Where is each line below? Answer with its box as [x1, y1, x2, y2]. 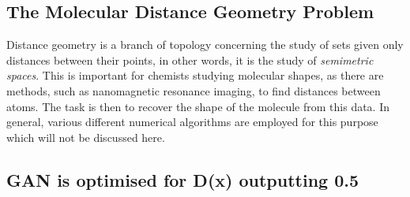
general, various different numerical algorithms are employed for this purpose [6, 113, 378, 130]
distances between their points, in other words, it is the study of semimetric [6, 51, 374, 68]
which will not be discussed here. [6, 128, 165, 145]
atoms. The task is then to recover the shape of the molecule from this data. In [6, 98, 390, 114]
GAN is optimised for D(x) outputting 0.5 [6, 167, 359, 191]
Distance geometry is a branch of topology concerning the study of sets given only [6, 36, 404, 53]
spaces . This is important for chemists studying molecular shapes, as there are [6, 67, 384, 84]
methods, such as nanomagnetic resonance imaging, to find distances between [6, 82, 381, 98]
